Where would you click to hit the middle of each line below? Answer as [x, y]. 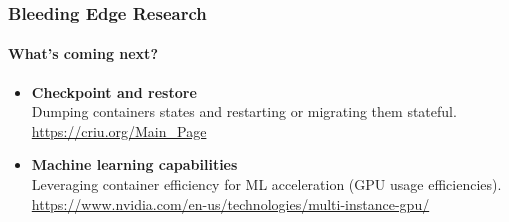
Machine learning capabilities [134, 164]
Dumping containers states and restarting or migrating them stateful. [244, 111]
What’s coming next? [83, 53]
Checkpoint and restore [114, 91]
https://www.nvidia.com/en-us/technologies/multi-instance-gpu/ [230, 203]
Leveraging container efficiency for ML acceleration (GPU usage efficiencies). [266, 184]
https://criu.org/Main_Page [119, 130]
